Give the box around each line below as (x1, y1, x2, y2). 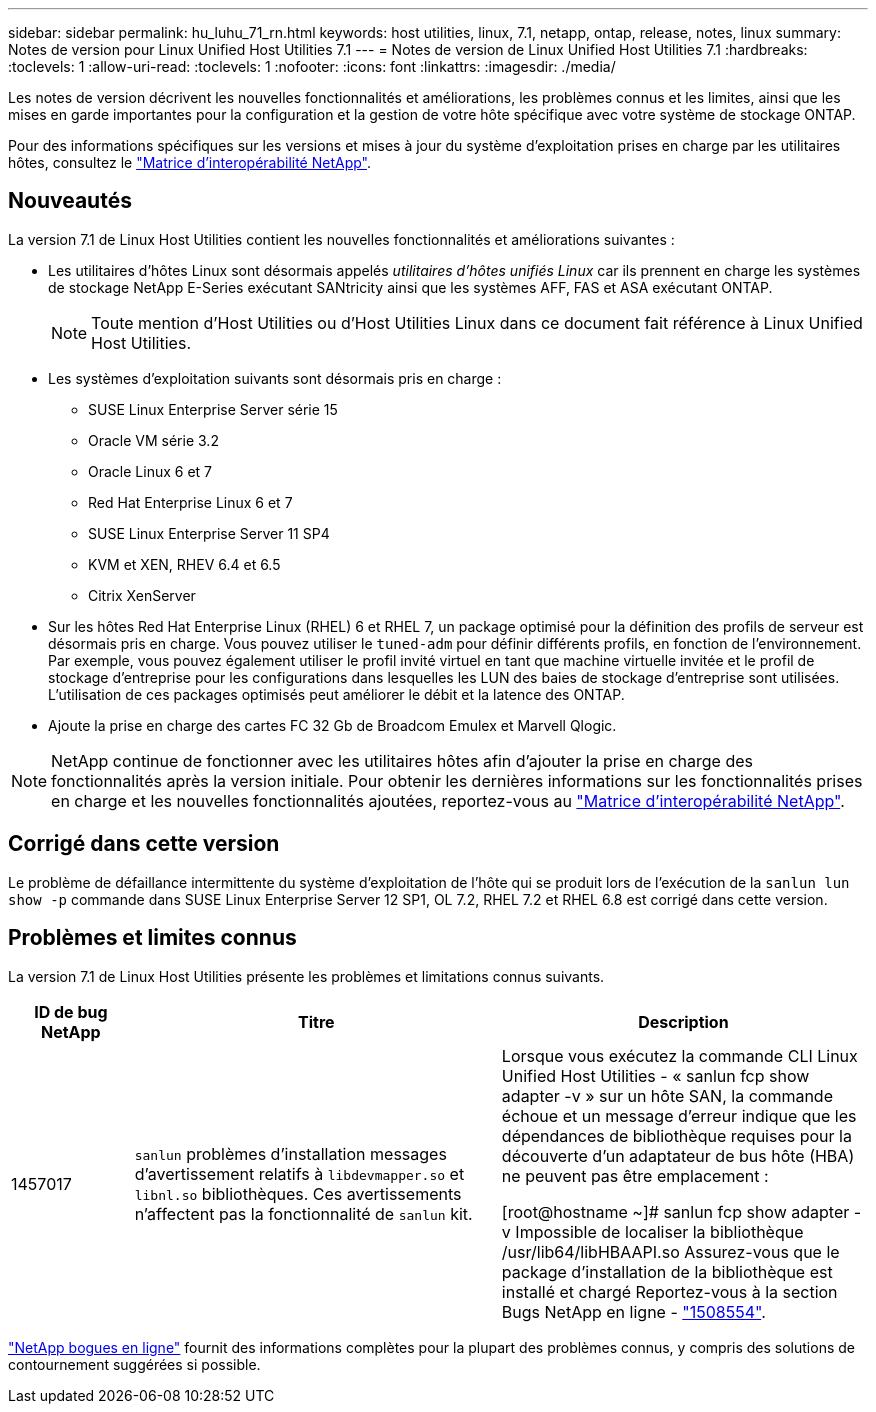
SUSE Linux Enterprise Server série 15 (88, 400, 338, 418)
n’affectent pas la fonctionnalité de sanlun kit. (134, 1203, 473, 1224)
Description (638, 1011, 729, 1032)
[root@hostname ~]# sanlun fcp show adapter (501, 1201, 850, 1222)
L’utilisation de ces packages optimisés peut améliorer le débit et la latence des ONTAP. (48, 685, 625, 703)
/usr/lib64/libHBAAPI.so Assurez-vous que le (501, 1241, 840, 1262)
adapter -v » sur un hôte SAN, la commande (501, 1085, 833, 1106)
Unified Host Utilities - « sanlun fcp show (501, 1065, 810, 1086)
